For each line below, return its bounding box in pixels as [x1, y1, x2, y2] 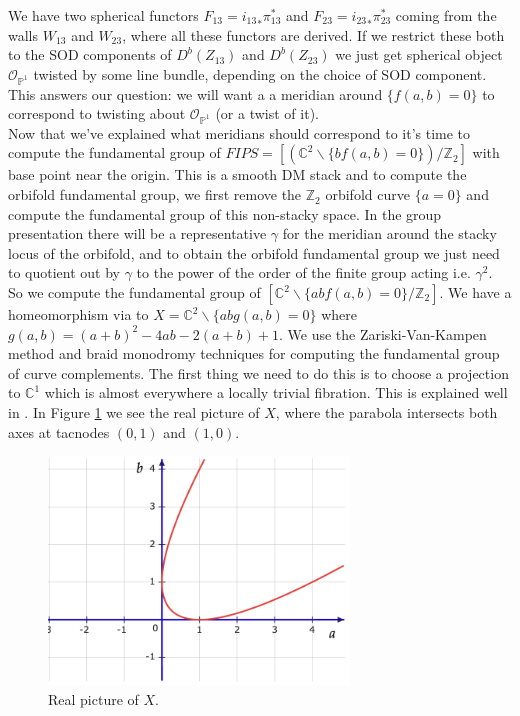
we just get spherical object [335, 44, 503, 65]
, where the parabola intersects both [275, 402, 498, 422]
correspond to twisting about [8, 103, 186, 124]
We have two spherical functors [8, 5, 199, 25]
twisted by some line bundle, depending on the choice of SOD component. [33, 63, 487, 84]
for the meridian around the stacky [282, 223, 497, 244]
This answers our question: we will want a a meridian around [8, 83, 383, 104]
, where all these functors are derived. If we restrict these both [122, 24, 505, 45]
